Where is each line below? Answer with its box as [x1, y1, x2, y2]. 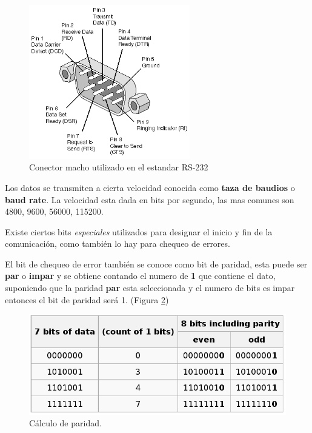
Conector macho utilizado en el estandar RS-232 [29, 161, 208, 173]
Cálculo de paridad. [29, 417, 102, 429]
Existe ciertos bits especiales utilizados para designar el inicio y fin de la [5, 225, 273, 238]
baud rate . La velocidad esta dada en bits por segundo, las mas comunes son [5, 193, 294, 206]
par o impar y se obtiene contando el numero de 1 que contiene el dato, [5, 269, 276, 282]
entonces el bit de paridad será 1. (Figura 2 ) [5, 293, 169, 306]
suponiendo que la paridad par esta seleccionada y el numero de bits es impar [5, 281, 295, 294]
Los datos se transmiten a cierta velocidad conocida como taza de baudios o [5, 181, 295, 193]
